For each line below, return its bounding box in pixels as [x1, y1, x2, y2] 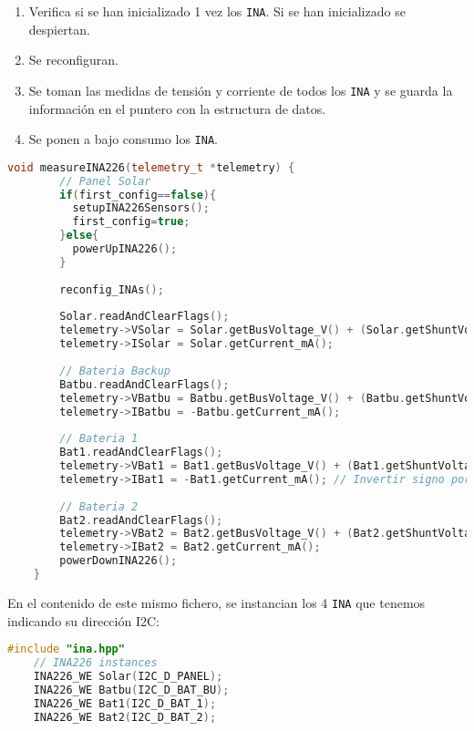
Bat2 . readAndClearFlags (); [59, 513, 223, 527]
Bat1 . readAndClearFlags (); [59, 446, 223, 459]
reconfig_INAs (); [59, 283, 164, 296]
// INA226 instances [33, 656, 158, 669]
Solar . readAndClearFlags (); [59, 310, 230, 324]
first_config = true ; [72, 215, 191, 229]
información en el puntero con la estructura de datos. [28, 98, 326, 118]
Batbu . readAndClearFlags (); [59, 377, 230, 391]
